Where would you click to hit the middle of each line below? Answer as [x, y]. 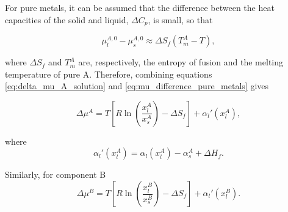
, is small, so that [180, 19]
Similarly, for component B [56, 174]
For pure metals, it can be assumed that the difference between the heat [140, 7]
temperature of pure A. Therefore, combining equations [109, 74]
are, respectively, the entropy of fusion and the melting [181, 62]
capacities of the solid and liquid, [67, 19]
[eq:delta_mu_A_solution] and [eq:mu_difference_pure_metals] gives [137, 86]
